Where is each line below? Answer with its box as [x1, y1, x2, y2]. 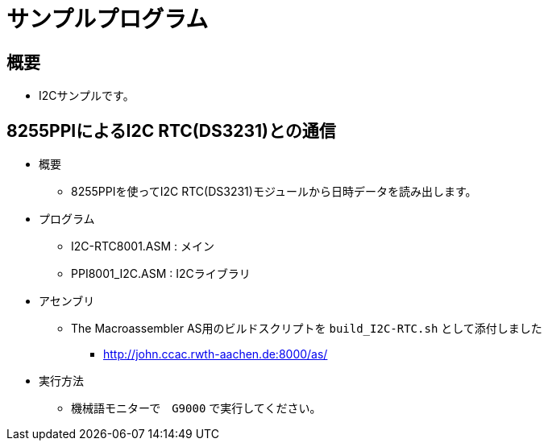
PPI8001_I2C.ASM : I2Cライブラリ [71, 267, 251, 281]
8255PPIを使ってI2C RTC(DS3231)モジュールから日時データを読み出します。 [71, 184, 477, 199]
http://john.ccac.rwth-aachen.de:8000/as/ [103, 347, 328, 362]
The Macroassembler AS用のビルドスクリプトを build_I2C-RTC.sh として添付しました [71, 321, 542, 336]
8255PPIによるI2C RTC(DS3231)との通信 [6, 120, 336, 141]
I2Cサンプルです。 [39, 89, 135, 103]
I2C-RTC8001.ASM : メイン [71, 239, 215, 254]
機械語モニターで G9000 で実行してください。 [71, 401, 322, 416]
